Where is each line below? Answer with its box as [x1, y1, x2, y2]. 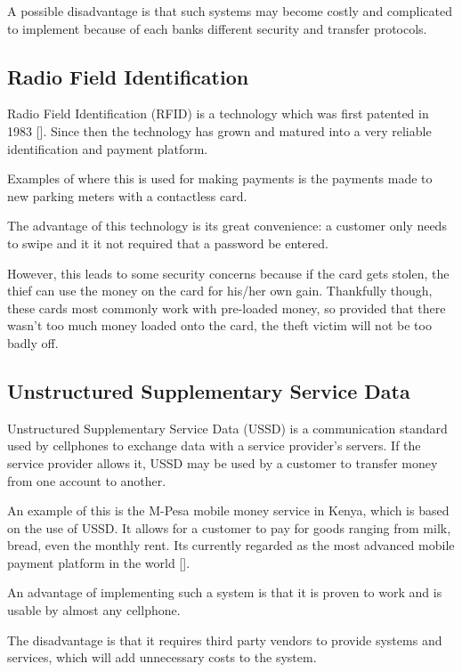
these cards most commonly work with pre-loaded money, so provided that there [7, 298, 446, 317]
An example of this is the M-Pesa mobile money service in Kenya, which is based [7, 501, 450, 520]
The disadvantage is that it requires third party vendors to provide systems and [7, 630, 442, 649]
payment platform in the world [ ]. [7, 553, 190, 571]
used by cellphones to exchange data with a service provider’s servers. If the [7, 436, 421, 455]
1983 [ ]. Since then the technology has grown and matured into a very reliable [7, 121, 432, 140]
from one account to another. [7, 471, 166, 490]
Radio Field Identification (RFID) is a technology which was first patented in [7, 104, 429, 123]
